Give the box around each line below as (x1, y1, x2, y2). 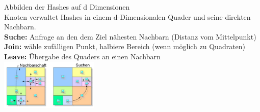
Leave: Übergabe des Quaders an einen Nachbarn (4, 51, 161, 61)
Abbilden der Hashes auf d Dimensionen (4, 2, 130, 12)
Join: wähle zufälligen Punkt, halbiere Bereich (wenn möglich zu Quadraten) (4, 41, 246, 52)
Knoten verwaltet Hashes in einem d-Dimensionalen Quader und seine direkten (4, 11, 251, 22)
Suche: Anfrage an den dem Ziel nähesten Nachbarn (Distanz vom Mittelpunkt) (4, 31, 256, 42)
